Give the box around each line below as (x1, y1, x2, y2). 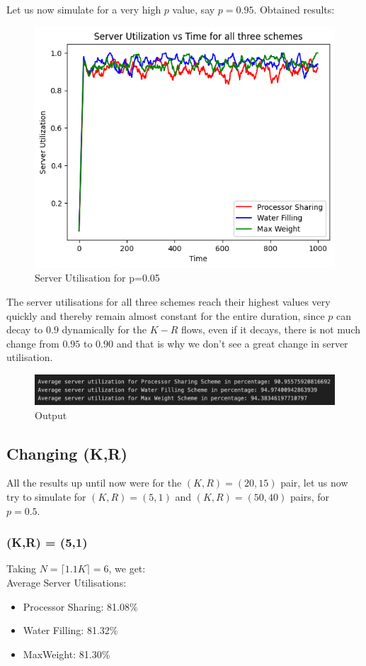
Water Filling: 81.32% (23, 623, 118, 638)
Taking (6, 561, 37, 576)
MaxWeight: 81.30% (23, 646, 110, 661)
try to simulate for (6, 489, 86, 504)
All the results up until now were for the (6, 475, 182, 490)
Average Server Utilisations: (6, 575, 127, 590)
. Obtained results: (253, 2, 335, 16)
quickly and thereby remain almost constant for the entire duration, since (6, 308, 325, 323)
